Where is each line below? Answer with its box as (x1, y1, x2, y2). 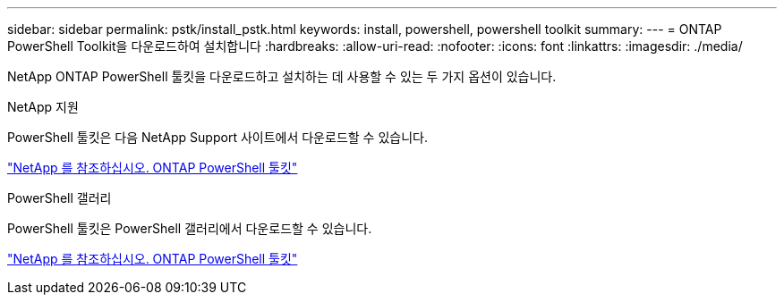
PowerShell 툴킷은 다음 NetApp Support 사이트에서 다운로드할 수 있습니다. (7, 130, 428, 145)
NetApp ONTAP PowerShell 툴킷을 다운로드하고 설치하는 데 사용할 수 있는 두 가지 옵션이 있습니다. (7, 69, 557, 84)
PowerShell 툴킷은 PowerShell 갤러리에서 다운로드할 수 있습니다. (7, 221, 372, 236)
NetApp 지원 (7, 99, 79, 114)
